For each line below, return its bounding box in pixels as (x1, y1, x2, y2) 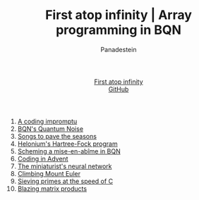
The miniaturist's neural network (17, 162, 112, 170)
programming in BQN (55, 22, 182, 38)
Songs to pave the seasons (17, 132, 97, 140)
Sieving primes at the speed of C (17, 177, 114, 185)
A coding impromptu (17, 117, 78, 125)
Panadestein (100, 45, 137, 54)
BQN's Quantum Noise (17, 124, 83, 133)
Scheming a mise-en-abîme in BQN (17, 146, 121, 155)
